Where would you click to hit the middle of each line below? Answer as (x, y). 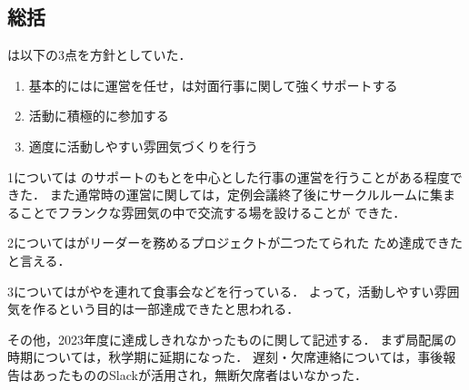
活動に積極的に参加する (99, 116)
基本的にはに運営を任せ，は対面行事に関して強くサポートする (213, 85)
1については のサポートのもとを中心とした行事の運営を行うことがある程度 (229, 176)
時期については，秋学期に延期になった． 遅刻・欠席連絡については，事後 (225, 357)
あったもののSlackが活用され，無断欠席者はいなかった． (200, 374)
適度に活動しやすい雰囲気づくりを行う (143, 146)
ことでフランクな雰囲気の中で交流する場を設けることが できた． (213, 212)
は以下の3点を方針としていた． (100, 55)
